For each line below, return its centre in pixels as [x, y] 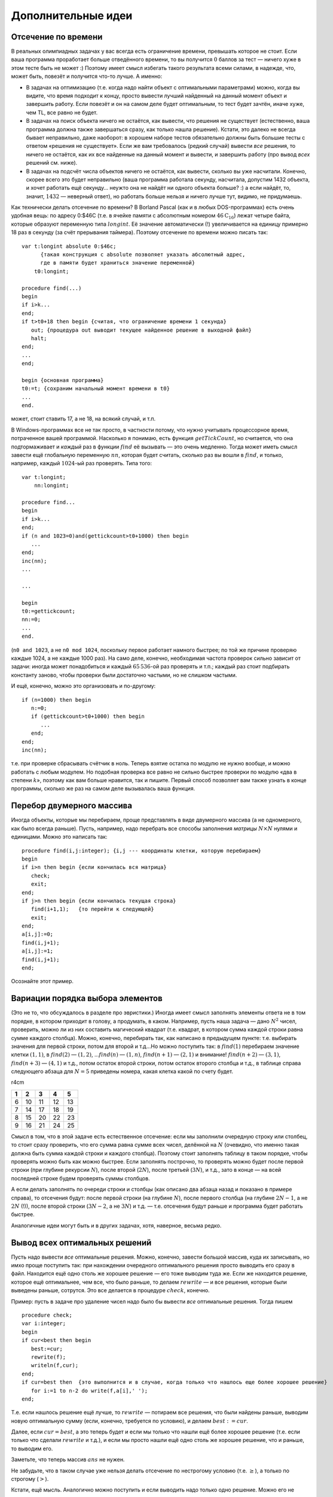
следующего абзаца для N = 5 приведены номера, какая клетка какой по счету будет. [122, 1071]
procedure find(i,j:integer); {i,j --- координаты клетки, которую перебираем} [141, 851]
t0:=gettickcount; [49, 611]
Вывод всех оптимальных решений [81, 1243]
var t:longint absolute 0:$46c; [69, 246]
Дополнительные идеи [72, 16]
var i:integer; [44, 1324]
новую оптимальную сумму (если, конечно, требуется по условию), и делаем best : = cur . [129, 1421]
